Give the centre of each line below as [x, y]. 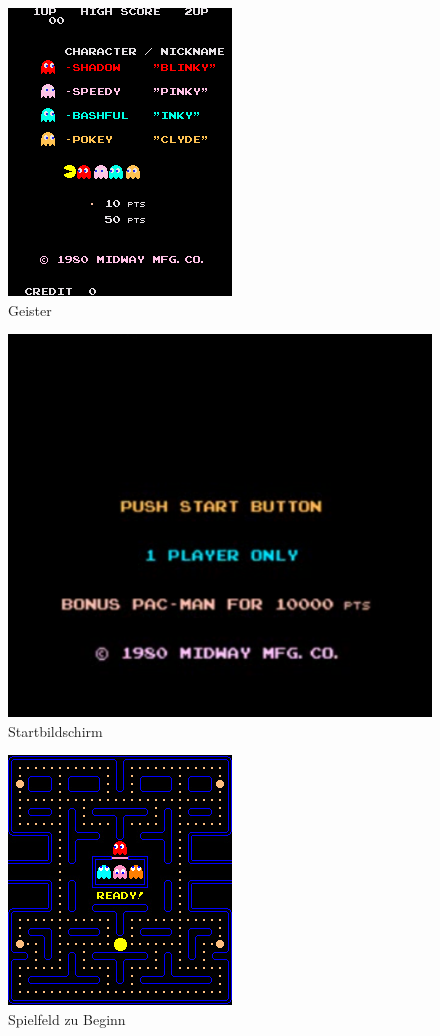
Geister [30, 309]
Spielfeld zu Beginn [67, 1018]
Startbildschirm [55, 730]
